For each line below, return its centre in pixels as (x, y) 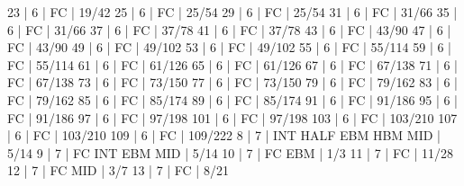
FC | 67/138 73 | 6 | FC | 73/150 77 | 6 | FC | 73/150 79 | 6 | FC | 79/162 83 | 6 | (233, 82)
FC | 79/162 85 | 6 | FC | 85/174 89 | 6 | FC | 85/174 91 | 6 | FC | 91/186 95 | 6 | (233, 99)
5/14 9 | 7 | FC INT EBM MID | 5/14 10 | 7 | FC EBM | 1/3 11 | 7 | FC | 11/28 (230, 152)
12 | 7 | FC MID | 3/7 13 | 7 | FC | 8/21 (118, 170)
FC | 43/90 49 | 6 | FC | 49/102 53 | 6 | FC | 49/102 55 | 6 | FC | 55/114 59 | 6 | (230, 47)
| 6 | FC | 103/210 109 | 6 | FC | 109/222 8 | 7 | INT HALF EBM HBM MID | (224, 135)
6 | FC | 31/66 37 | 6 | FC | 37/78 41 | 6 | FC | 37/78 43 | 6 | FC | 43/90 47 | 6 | (229, 29)
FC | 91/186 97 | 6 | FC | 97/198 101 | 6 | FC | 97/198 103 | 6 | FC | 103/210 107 (232, 117)
